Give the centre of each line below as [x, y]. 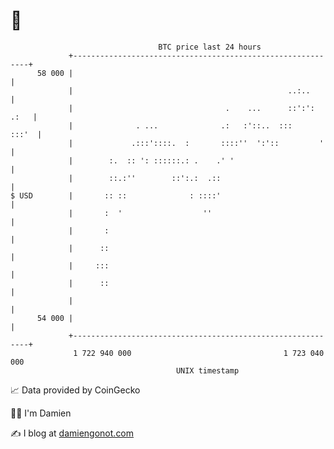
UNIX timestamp [207, 370]
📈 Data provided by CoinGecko [75, 390]
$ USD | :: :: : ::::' [116, 195]
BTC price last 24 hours [210, 47]
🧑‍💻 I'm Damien [41, 413]
